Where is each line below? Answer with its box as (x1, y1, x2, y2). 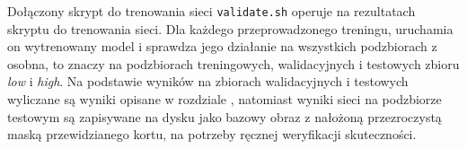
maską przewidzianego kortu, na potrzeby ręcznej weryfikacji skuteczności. (7, 125, 417, 144)
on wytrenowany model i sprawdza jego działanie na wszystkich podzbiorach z (7, 37, 437, 56)
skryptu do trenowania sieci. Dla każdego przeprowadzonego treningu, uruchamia (7, 19, 454, 38)
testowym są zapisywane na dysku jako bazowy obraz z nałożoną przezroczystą (7, 107, 442, 126)
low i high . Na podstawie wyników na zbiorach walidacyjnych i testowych (7, 72, 409, 91)
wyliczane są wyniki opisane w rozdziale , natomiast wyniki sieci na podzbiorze (7, 90, 442, 109)
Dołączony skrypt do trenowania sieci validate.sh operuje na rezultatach (7, 2, 416, 20)
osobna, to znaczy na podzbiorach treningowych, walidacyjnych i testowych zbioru (7, 54, 460, 73)
